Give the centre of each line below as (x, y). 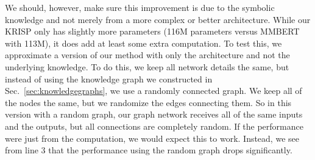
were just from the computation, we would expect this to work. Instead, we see (152, 138)
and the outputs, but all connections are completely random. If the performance (154, 126)
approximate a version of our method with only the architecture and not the (147, 55)
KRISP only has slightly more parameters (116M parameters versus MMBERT (152, 31)
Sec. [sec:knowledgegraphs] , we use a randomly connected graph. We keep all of (154, 91)
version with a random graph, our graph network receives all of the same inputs (154, 114)
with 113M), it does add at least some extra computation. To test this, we (143, 43)
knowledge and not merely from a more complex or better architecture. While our (158, 19)
